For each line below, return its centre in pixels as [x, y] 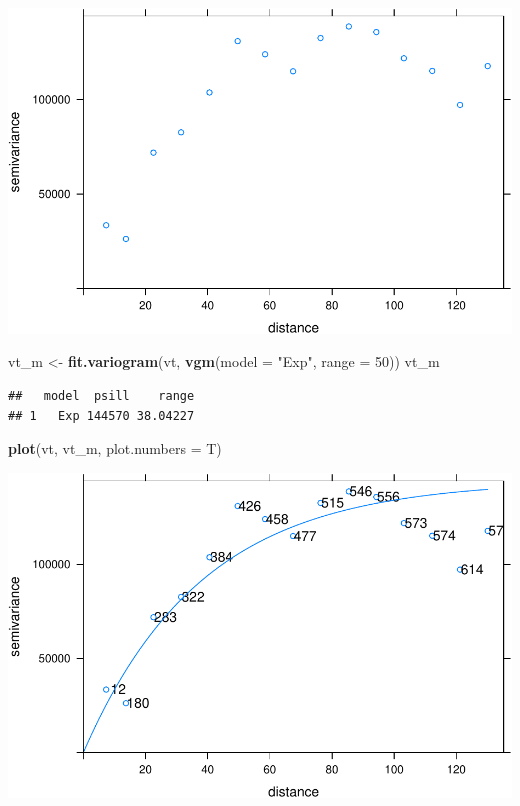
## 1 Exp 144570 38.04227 [101, 415]
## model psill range [101, 395]
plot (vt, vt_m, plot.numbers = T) [115, 448]
